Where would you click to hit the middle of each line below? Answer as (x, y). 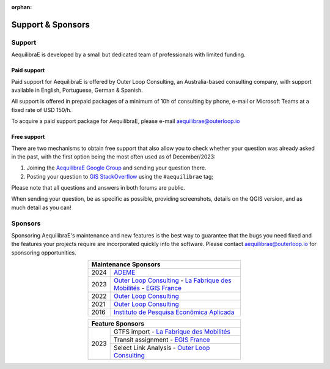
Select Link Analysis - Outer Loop (162, 348)
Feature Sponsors (118, 324)
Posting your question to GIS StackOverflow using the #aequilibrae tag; (120, 176)
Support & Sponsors (50, 24)
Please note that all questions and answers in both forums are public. (98, 188)
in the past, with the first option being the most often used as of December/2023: (114, 157)
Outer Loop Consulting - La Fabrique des (172, 280)
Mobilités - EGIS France (148, 288)
